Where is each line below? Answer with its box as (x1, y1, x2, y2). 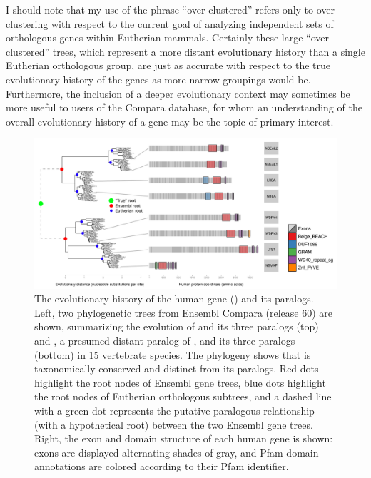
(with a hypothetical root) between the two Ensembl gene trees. (34, 417, 313, 432)
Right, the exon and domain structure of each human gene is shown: (34, 431, 333, 446)
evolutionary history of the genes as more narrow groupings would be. (6, 71, 311, 86)
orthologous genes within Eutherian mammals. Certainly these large (6, 30, 303, 45)
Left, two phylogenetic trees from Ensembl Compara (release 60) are (34, 305, 333, 320)
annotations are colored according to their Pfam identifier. (34, 459, 289, 474)
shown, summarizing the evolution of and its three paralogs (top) (34, 319, 319, 334)
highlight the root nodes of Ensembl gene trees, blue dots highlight (34, 375, 326, 390)
